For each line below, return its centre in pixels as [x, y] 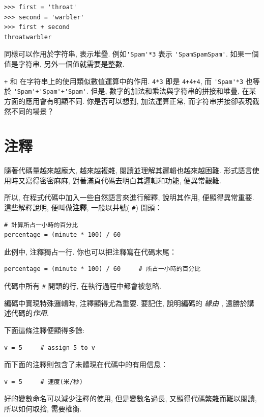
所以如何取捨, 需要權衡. [43, 408]
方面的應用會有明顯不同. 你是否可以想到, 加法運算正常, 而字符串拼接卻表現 [128, 101]
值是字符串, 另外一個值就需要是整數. [64, 64]
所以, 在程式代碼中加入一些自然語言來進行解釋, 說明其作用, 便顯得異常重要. [129, 197]
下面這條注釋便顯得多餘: [44, 330]
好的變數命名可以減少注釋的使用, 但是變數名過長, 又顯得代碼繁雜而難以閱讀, [130, 398]
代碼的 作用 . [30, 313]
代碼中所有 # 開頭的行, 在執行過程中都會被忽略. [83, 286]
